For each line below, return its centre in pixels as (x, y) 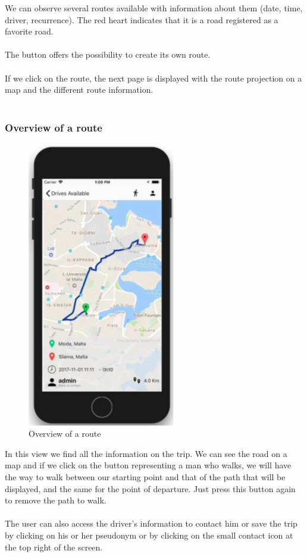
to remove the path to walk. (56, 500)
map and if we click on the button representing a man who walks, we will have (148, 465)
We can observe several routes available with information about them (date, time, (154, 8)
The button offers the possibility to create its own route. (108, 54)
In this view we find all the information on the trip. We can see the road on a (146, 453)
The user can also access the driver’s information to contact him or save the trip (151, 523)
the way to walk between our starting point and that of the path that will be (145, 476)
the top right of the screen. (54, 547)
